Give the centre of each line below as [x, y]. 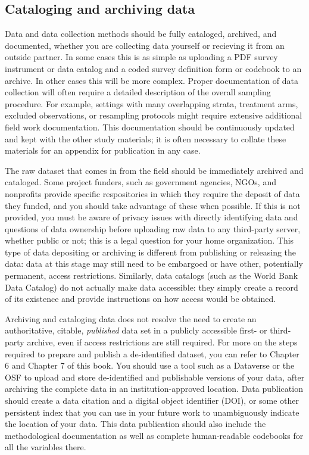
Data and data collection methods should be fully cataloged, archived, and [141, 34]
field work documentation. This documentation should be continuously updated [150, 127]
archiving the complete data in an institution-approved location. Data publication [154, 389]
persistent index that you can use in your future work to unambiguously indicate [152, 412]
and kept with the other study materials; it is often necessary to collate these [146, 138]
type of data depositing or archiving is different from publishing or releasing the [151, 252]
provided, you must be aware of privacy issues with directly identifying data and [152, 217]
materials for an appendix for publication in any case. [103, 150]
